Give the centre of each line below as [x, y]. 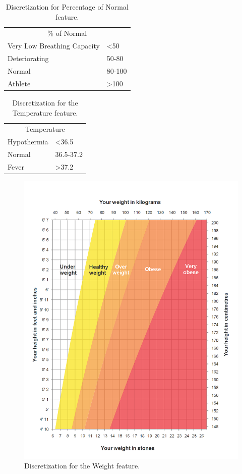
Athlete [19, 83]
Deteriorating [28, 58]
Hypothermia [28, 142]
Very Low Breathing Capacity [54, 46]
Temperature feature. [45, 112]
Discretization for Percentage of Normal [67, 7]
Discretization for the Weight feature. [82, 466]
